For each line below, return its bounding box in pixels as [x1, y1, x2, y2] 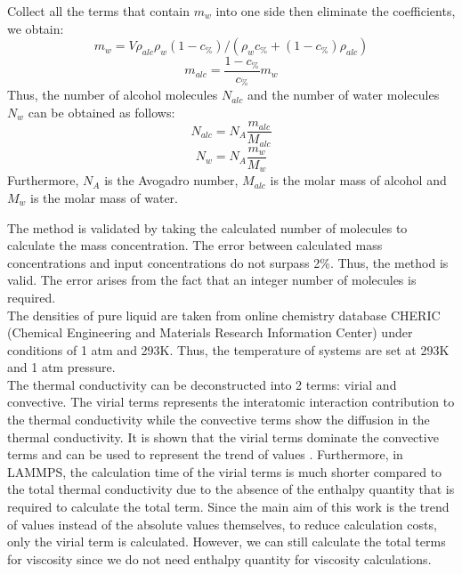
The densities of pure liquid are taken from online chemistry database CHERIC [7, 305, 441, 324]
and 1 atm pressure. [7, 358, 116, 376]
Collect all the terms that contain [7, 2, 190, 20]
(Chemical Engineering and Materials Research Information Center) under [7, 323, 413, 342]
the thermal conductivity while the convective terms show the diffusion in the [7, 410, 430, 429]
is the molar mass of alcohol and [270, 171, 447, 190]
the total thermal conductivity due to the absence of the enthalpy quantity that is [7, 480, 455, 498]
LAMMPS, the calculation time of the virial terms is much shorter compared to [7, 462, 442, 481]
